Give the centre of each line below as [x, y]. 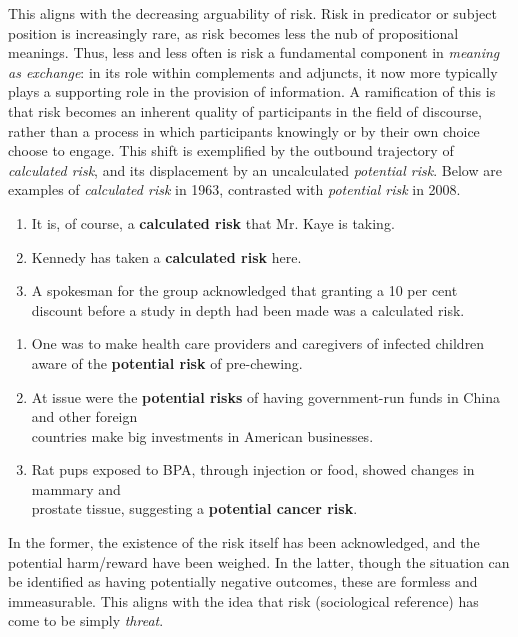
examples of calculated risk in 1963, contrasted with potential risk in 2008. [234, 189]
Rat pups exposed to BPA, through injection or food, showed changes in [253, 469]
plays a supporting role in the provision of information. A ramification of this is [252, 91]
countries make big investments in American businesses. [202, 435]
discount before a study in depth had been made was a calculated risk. [248, 309]
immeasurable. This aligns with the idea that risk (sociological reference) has [243, 600]
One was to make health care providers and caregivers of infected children [258, 343]
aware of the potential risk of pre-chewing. [167, 362]
